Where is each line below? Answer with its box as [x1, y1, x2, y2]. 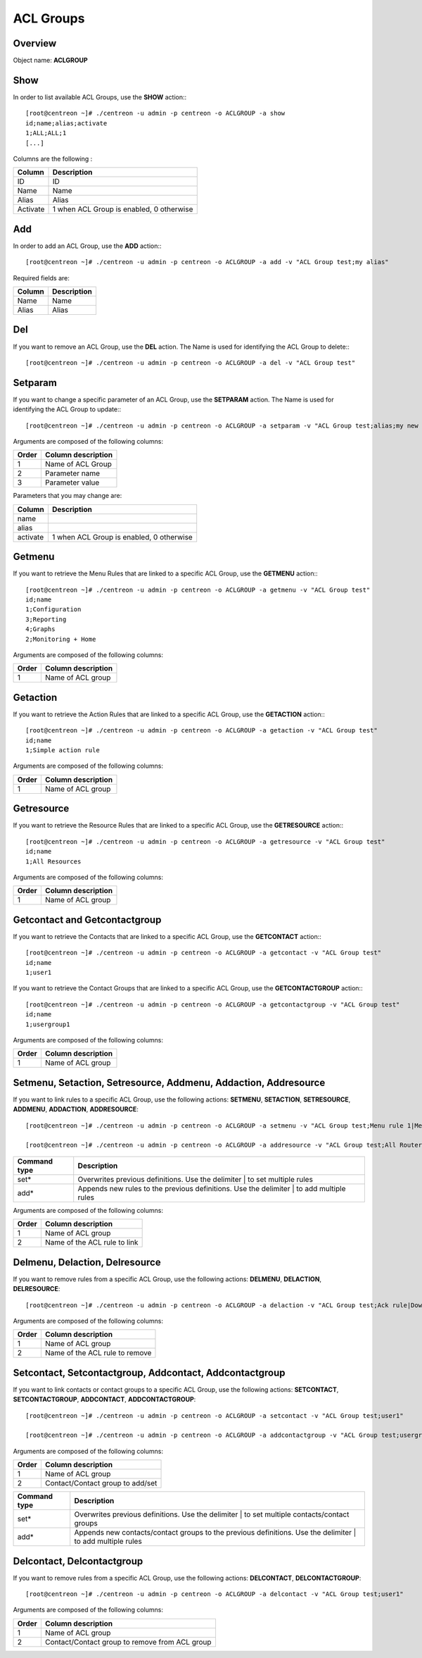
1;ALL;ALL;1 [25, 129, 67, 137]
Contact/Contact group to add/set [44, 1478, 158, 1488]
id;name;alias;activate [25, 119, 108, 127]
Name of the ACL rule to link [44, 1238, 139, 1247]
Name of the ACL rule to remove [44, 1348, 152, 1358]
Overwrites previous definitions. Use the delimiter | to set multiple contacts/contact [74, 1509, 350, 1519]
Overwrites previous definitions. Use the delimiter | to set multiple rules [77, 1174, 313, 1184]
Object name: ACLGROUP [13, 56, 88, 65]
